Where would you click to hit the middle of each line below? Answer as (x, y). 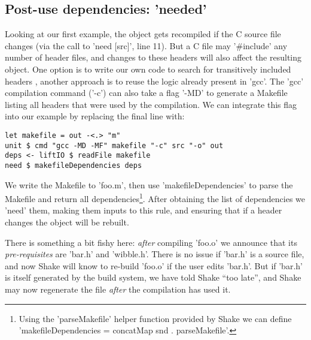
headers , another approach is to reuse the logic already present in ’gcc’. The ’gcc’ (154, 81)
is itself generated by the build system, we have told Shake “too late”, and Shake (153, 277)
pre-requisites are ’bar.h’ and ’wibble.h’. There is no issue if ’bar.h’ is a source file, (155, 254)
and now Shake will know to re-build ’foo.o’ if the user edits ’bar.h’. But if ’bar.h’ (154, 265)
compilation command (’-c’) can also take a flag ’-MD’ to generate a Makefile (146, 93)
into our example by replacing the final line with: (95, 116)
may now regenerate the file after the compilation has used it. (118, 289)
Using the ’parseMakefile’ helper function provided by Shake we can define (155, 318)
